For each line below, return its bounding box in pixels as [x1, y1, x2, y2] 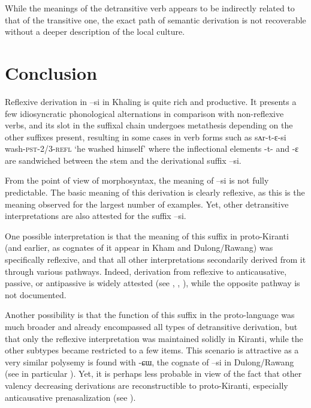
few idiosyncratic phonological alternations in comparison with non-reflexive [5, 107, 284, 119]
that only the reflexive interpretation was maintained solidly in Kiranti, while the [5, 332, 303, 344]
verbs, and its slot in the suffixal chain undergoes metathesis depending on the [5, 119, 293, 131]
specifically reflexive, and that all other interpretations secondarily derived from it [5, 253, 306, 266]
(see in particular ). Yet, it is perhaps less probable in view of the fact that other [5, 367, 302, 380]
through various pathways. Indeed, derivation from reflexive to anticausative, [5, 265, 287, 277]
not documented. [5, 288, 67, 301]
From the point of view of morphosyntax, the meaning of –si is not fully [5, 174, 269, 187]
